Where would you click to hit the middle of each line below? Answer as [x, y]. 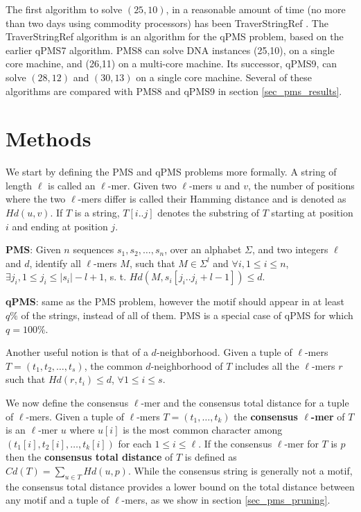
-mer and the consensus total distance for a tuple [245, 402]
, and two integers [290, 249]
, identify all [55, 263]
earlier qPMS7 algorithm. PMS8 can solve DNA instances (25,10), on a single [170, 50]
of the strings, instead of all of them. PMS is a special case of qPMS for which [187, 315]
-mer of [328, 416]
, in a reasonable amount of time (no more [256, 9]
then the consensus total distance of [89, 457]
